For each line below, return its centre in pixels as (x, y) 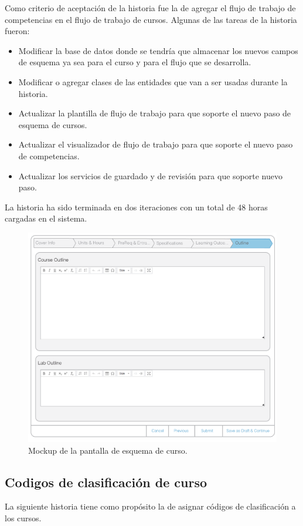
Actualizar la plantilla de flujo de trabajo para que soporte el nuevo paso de (155, 113)
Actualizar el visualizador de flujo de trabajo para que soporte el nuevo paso (156, 144)
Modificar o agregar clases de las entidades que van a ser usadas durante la (153, 81)
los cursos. (23, 517)
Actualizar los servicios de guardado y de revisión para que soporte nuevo (150, 175)
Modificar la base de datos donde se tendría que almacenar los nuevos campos (158, 50)
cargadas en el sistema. (46, 218)
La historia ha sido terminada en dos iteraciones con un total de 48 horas (136, 207)
